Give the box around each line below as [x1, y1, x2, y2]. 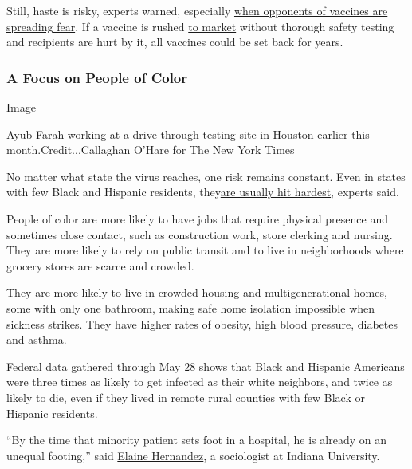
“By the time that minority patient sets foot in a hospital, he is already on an [6, 432, 386, 448]
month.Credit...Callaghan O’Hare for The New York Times [6, 141, 295, 158]
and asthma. [6, 331, 67, 348]
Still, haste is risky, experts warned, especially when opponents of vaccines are [6, 2, 388, 18]
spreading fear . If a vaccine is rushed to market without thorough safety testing [6, 18, 394, 34]
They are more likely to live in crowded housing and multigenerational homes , [6, 284, 387, 301]
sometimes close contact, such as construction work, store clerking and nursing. [6, 226, 393, 242]
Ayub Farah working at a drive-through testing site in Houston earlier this [6, 125, 370, 142]
